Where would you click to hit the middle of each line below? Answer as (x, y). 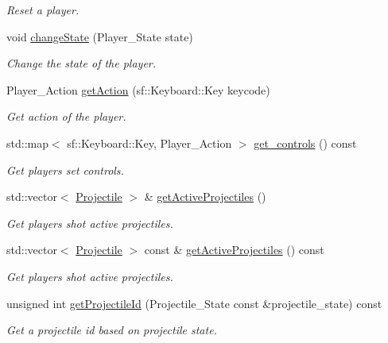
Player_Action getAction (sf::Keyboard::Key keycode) (138, 89)
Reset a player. (43, 10)
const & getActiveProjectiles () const (234, 250)
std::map (27, 143)
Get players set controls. (65, 170)
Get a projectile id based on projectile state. (112, 330)
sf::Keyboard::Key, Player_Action (149, 143)
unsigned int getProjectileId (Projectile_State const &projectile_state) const (194, 303)
